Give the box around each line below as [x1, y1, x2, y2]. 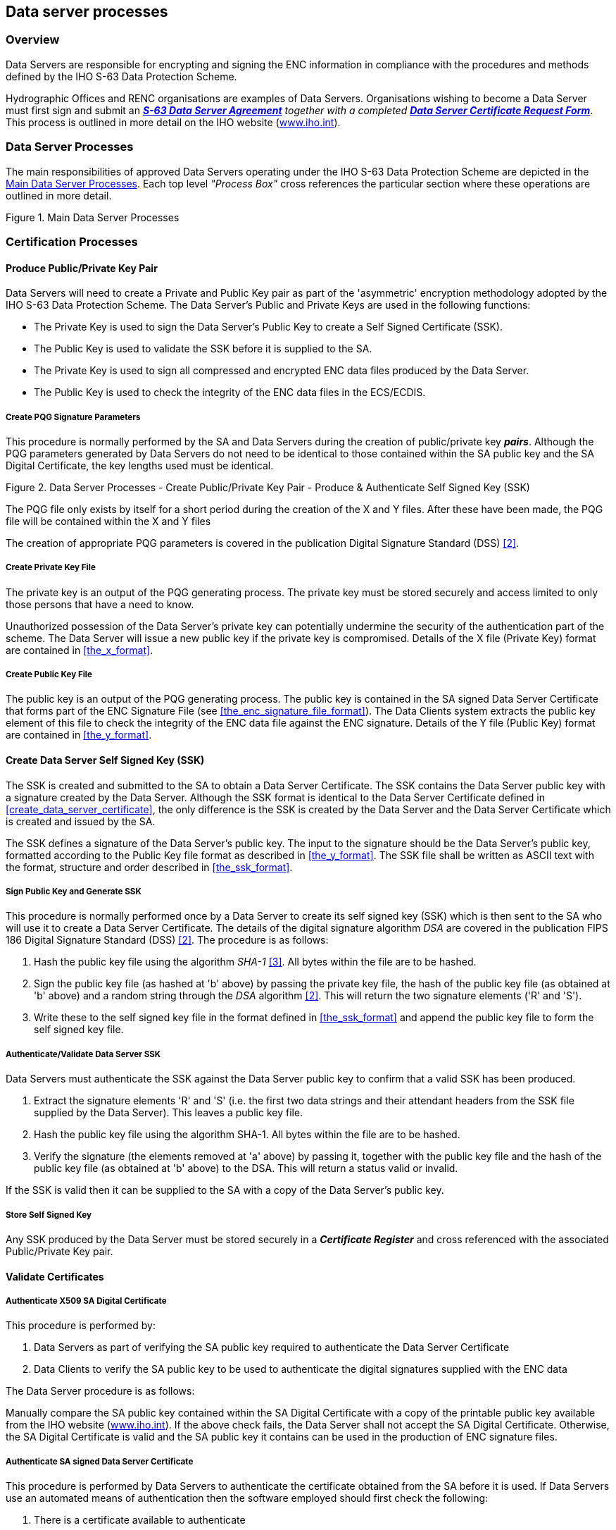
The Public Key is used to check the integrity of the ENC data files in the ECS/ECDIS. [34, 386, 426, 399]
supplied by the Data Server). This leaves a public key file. [34, 1106, 303, 1119]
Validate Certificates [6, 1270, 104, 1283]
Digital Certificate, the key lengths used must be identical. [6, 459, 274, 471]
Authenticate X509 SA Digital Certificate [6, 1296, 167, 1307]
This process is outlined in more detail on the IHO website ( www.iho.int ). [6, 116, 341, 128]
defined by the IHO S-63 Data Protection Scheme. [6, 70, 237, 82]
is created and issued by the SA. [6, 815, 156, 827]
